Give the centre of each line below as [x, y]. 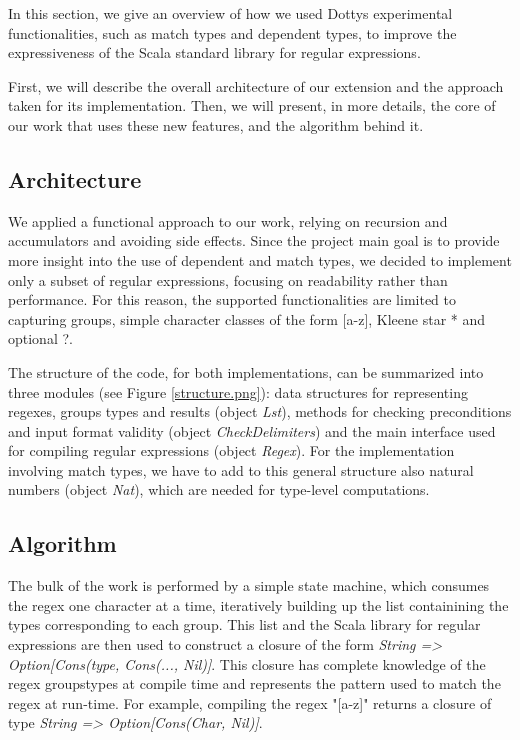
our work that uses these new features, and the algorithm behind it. [216, 124]
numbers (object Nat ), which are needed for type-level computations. [219, 489]
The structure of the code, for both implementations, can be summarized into [246, 371]
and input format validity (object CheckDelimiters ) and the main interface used [252, 430]
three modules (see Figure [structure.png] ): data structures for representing [238, 391]
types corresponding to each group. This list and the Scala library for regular [244, 624]
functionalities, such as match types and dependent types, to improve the [232, 32]
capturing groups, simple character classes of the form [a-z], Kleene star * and [247, 318]
